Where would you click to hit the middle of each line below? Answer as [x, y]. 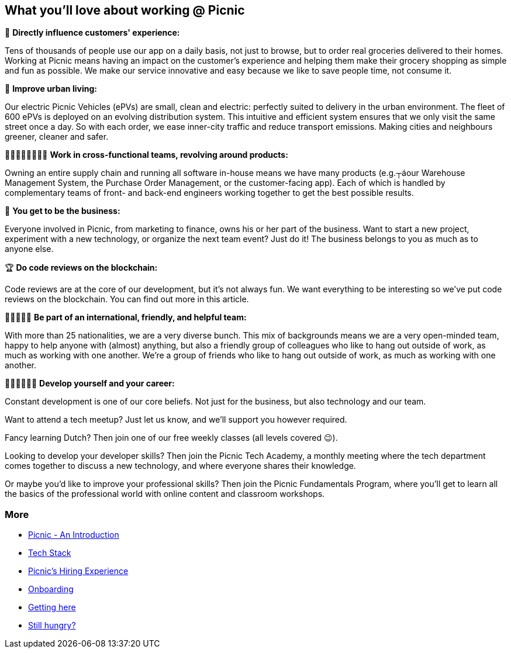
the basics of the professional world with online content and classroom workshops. [165, 494]
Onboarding [51, 589]
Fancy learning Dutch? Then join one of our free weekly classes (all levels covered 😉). [171, 438]
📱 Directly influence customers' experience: [92, 33]
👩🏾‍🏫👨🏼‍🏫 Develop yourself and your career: [90, 383]
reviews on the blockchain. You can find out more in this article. [127, 299]
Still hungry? [52, 626]
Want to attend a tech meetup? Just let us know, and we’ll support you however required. [176, 420]
